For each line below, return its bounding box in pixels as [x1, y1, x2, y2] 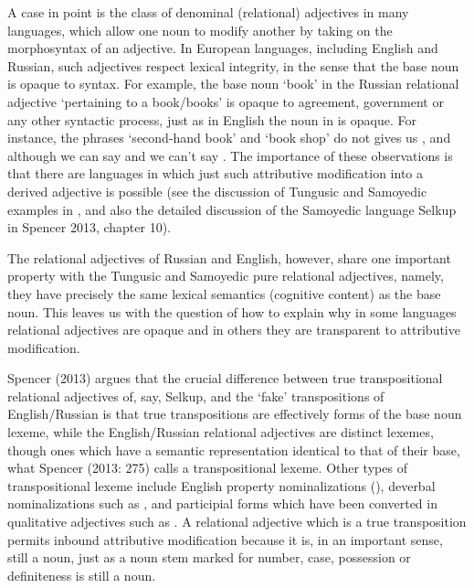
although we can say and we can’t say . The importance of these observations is [7, 145, 453, 165]
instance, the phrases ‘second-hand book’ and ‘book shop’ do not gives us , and [7, 128, 451, 147]
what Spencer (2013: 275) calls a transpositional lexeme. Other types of [7, 458, 407, 477]
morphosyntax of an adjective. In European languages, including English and [7, 38, 438, 58]
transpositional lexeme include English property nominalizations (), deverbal [7, 476, 436, 495]
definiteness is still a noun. [7, 565, 156, 584]
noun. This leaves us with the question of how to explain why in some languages [7, 302, 457, 321]
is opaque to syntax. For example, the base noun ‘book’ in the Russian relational [7, 74, 459, 93]
